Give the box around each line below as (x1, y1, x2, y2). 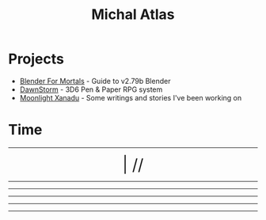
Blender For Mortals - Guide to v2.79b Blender (19, 76, 171, 85)
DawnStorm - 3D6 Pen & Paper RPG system (19, 85, 163, 94)
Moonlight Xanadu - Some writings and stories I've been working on (19, 93, 242, 102)
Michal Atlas (90, 6, 176, 24)
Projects (8, 50, 65, 68)
